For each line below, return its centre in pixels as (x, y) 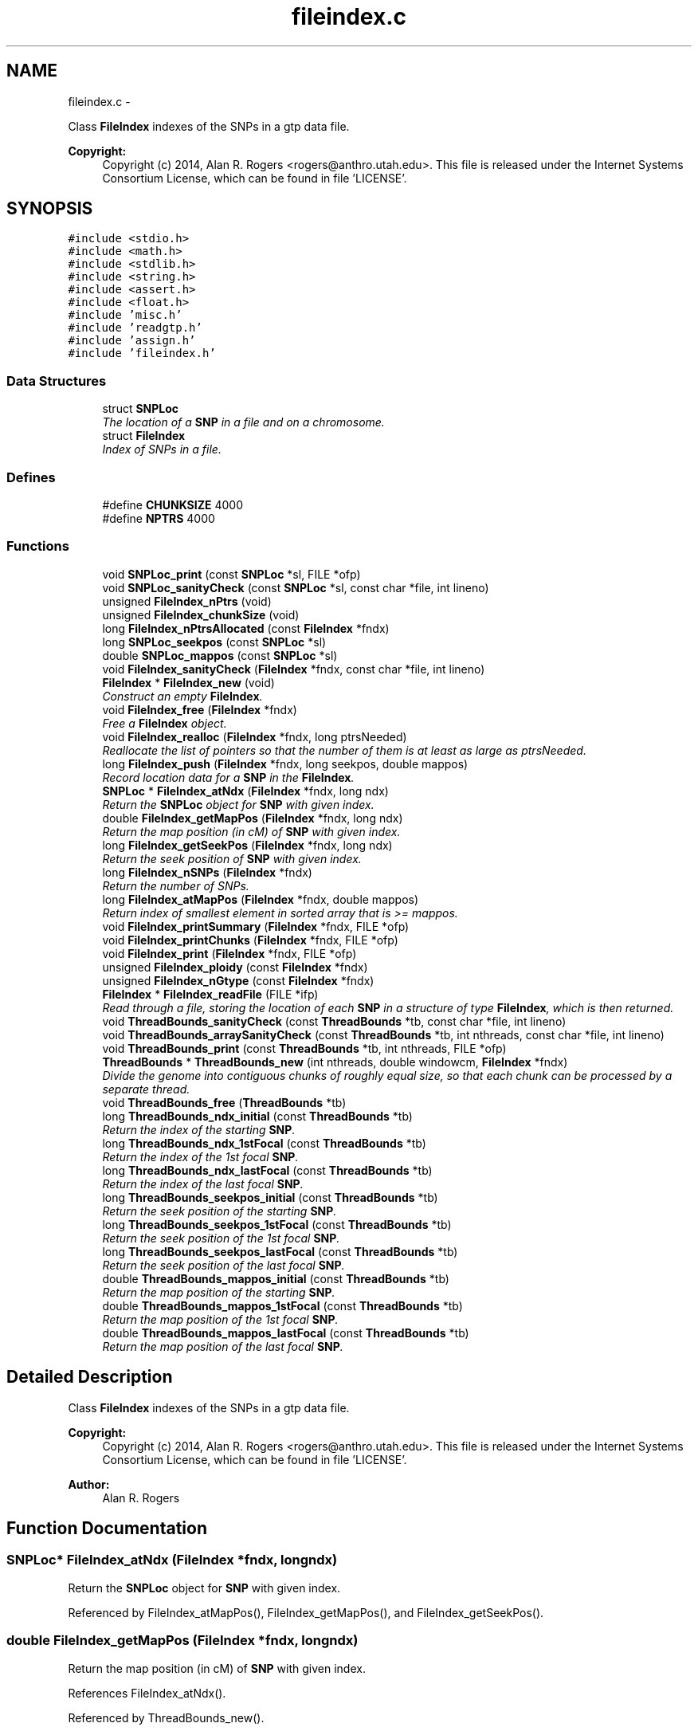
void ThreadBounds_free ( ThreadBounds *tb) (224, 1102)
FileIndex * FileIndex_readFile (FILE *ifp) (210, 994)
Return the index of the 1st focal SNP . (200, 1156)
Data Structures (57, 381)
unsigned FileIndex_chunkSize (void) (201, 614)
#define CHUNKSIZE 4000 (173, 504)
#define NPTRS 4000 (159, 518)
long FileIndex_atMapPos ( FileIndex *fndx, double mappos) (261, 899)
